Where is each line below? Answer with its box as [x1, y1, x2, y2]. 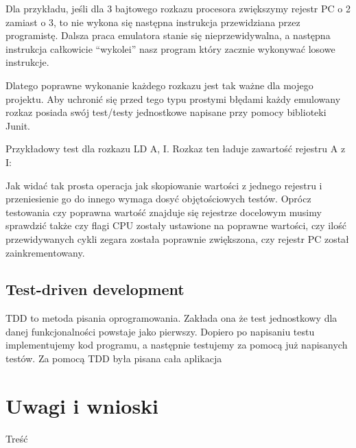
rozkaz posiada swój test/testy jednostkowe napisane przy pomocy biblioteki [5, 105, 327, 119]
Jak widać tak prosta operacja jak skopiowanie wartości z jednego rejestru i [5, 178, 322, 192]
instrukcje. [5, 55, 49, 69]
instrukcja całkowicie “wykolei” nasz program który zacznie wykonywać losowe [5, 41, 335, 56]
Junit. [5, 118, 30, 132]
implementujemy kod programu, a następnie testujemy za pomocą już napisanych [5, 338, 348, 352]
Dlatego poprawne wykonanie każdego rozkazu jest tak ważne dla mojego [5, 78, 313, 92]
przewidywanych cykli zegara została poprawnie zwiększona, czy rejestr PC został [5, 231, 349, 246]
